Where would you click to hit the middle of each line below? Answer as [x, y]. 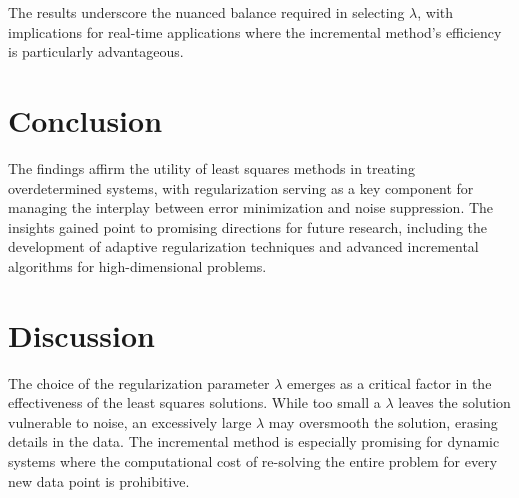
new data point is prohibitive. [99, 480]
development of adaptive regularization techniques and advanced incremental [243, 246]
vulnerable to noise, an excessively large [130, 421]
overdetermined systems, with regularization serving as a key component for [241, 187]
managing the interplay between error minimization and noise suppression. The [251, 207]
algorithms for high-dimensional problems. [137, 265]
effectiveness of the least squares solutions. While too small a [194, 402]
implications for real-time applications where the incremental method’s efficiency [255, 31]
